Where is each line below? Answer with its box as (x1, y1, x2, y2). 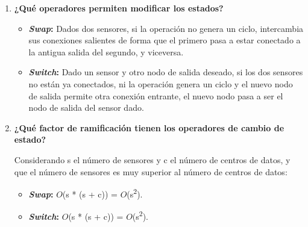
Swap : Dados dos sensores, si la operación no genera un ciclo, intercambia (28, 22, 304, 34)
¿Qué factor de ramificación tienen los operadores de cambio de (14, 121, 284, 134)
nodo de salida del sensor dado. (28, 101, 144, 114)
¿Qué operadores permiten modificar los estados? (14, 2, 224, 14)
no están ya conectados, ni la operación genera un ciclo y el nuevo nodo (28, 77, 293, 90)
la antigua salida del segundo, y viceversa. (28, 45, 184, 58)
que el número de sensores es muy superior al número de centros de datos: (14, 165, 288, 178)
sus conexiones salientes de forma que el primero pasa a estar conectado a (28, 34, 301, 46)
